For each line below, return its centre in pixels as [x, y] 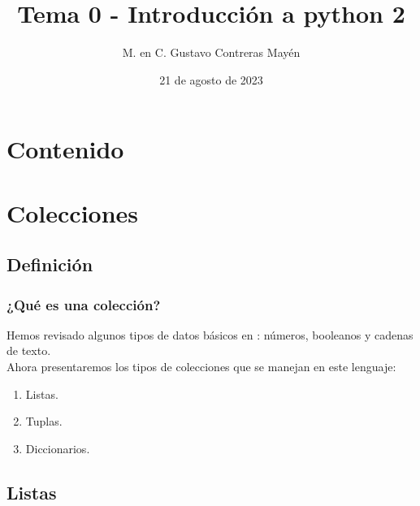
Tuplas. [44, 421]
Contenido [65, 149]
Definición [50, 264]
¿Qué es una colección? [84, 304]
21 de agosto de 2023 [211, 79]
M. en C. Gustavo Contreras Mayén [211, 52]
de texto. [29, 350]
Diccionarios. [58, 448]
